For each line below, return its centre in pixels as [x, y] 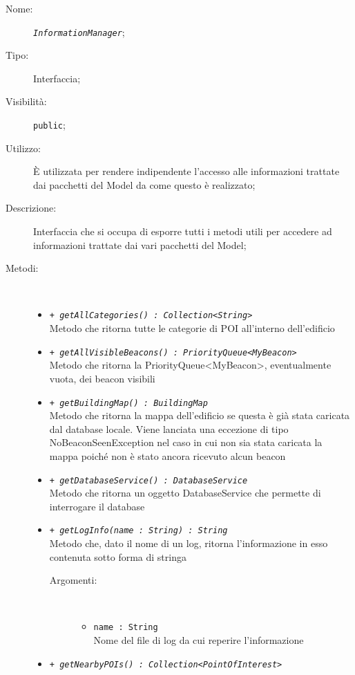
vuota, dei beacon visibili [102, 378]
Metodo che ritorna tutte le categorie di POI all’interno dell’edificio [192, 328]
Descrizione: [31, 208]
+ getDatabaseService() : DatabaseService [148, 480]
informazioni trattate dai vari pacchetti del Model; [140, 244]
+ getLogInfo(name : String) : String [138, 531]
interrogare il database [97, 506]
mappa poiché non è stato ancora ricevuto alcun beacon [167, 455]
